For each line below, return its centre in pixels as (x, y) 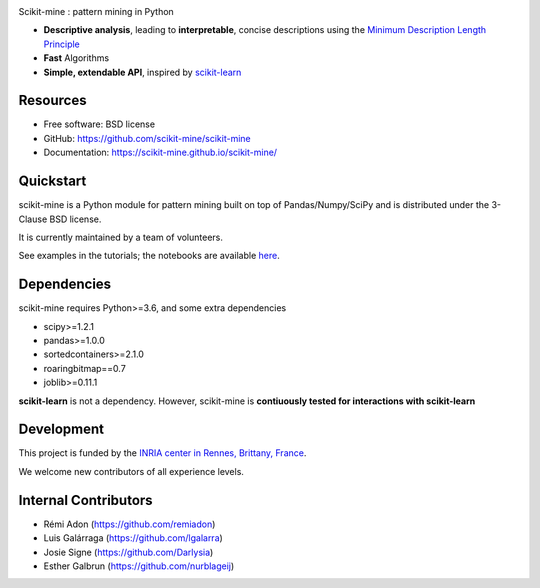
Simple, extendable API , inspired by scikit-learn (142, 72)
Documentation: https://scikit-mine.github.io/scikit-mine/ (160, 152)
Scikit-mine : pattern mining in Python (96, 11)
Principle (61, 44)
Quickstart (52, 181)
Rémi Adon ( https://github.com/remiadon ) (129, 524)
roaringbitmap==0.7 (85, 368)
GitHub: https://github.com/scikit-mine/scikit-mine (147, 138)
